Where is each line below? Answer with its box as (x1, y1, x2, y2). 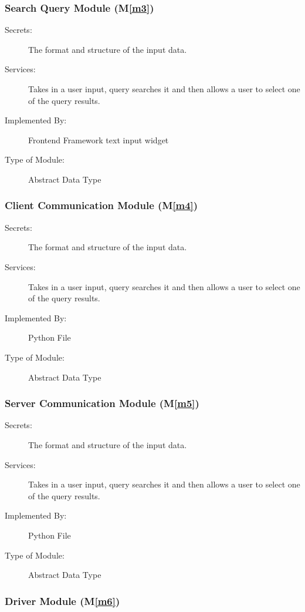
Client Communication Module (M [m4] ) (5, 198, 198, 213)
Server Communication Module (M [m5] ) (5, 396, 199, 411)
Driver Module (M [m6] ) (5, 593, 120, 608)
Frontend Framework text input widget (28, 133, 169, 146)
